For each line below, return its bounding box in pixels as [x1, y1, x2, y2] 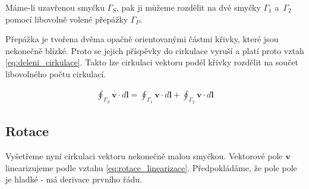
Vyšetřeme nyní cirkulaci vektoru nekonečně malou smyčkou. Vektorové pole [5, 150, 283, 162]
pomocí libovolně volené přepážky [5, 12, 128, 25]
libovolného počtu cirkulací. [5, 67, 106, 80]
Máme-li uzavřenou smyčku [5, 1, 105, 13]
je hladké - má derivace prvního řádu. [5, 173, 142, 185]
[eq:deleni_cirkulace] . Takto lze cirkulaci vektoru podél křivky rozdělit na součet [5, 56, 299, 68]
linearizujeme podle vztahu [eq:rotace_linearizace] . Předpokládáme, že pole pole [5, 161, 297, 174]
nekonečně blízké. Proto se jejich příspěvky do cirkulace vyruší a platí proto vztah [5, 44, 304, 56]
